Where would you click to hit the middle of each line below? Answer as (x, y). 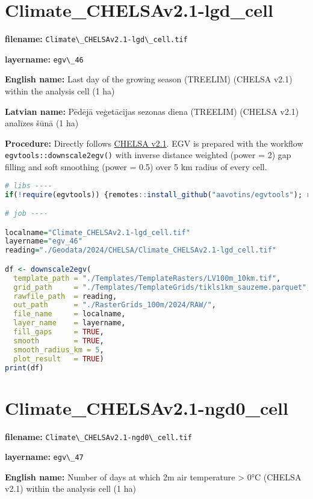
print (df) (24, 368)
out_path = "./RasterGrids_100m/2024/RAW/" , (115, 305)
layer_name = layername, (70, 323)
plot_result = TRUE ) (59, 359)
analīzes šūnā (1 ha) (42, 123)
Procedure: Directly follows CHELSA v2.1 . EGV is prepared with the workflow (154, 143)
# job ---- (26, 214)
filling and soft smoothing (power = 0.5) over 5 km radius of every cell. (136, 167)
